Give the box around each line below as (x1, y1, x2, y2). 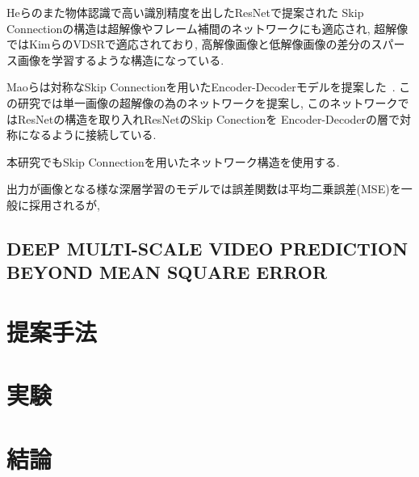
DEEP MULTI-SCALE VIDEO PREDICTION (6, 235, 409, 260)
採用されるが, (28, 196, 100, 213)
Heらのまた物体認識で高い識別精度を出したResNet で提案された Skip (6, 4, 364, 20)
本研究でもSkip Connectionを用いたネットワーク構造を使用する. (6, 153, 340, 170)
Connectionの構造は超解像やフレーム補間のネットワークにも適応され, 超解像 (6, 19, 409, 36)
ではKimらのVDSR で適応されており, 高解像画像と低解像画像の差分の (6, 36, 371, 53)
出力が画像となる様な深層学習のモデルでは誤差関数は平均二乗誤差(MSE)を (6, 180, 401, 197)
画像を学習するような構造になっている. (17, 51, 224, 68)
